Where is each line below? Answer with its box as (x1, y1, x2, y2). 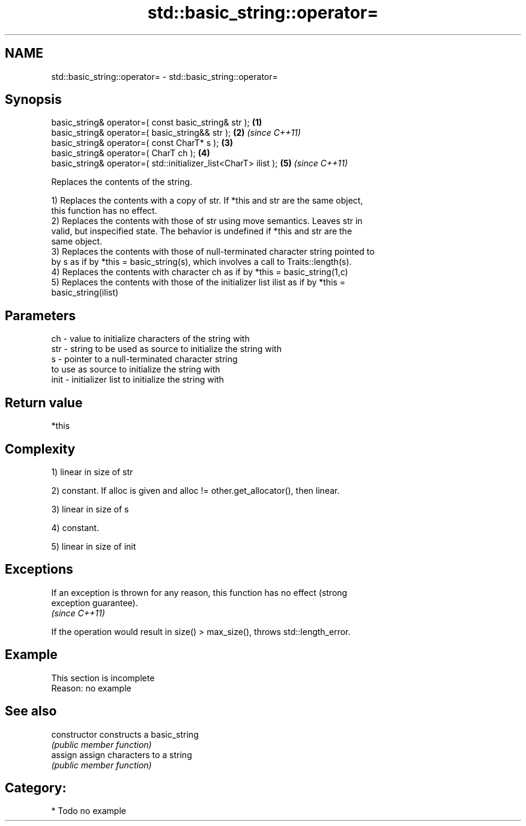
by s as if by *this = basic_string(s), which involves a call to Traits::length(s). (51, 257, 352, 267)
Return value (5, 395, 83, 410)
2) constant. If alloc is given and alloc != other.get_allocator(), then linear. (51, 485, 340, 496)
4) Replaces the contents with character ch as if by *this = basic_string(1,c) (51, 267, 348, 278)
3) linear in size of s (51, 503, 129, 514)
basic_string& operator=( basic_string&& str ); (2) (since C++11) (51, 127, 301, 138)
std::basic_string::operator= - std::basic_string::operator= (51, 71, 278, 82)
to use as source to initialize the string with (51, 364, 220, 375)
